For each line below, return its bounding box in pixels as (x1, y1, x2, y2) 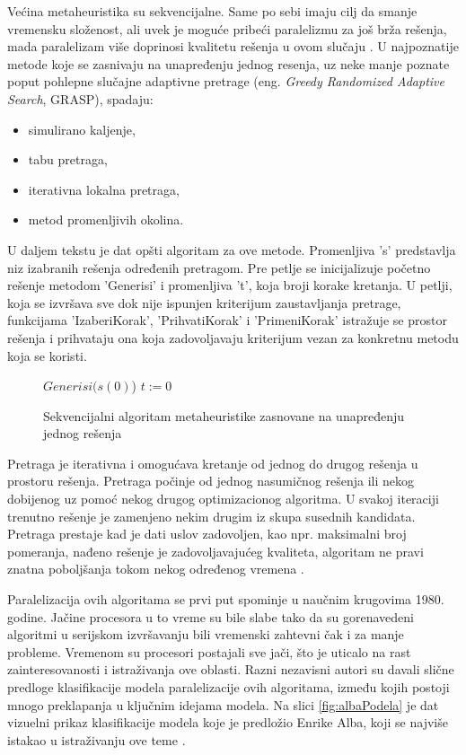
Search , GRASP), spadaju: (7, 89, 154, 108)
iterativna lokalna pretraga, (28, 180, 180, 198)
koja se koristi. (7, 346, 87, 364)
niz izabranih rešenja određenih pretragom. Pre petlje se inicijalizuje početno (7, 258, 431, 277)
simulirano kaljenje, (28, 119, 136, 138)
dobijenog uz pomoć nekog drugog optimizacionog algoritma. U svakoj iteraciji (7, 489, 439, 508)
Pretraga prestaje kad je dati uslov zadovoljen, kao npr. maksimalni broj (7, 524, 407, 543)
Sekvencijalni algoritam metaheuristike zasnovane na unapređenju (43, 406, 405, 425)
